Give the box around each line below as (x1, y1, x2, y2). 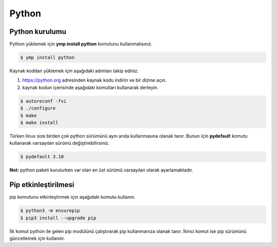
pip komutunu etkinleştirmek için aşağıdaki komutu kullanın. (9, 194, 135, 200)
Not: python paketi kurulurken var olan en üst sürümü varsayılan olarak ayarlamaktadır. (9, 167, 193, 173)
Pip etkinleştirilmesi (9, 180, 74, 189)
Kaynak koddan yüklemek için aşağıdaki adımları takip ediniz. (9, 68, 139, 74)
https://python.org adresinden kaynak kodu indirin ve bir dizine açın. (22, 77, 167, 83)
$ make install (20, 120, 58, 125)
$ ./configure (20, 105, 56, 111)
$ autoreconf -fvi (20, 98, 67, 104)
